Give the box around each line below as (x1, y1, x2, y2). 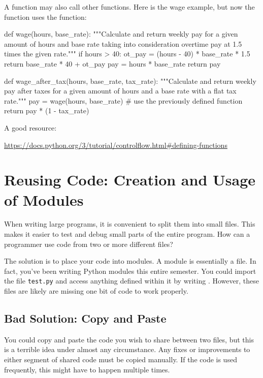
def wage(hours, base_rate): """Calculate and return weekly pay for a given (4, 28, 238, 39)
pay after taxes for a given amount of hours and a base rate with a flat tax (4, 85, 237, 96)
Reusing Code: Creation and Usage (4, 169, 256, 190)
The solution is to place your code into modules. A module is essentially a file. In (4, 256, 256, 266)
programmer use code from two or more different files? (4, 238, 173, 249)
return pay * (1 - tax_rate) (4, 105, 89, 116)
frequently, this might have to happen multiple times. (4, 364, 170, 374)
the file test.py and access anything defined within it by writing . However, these (4, 275, 259, 286)
